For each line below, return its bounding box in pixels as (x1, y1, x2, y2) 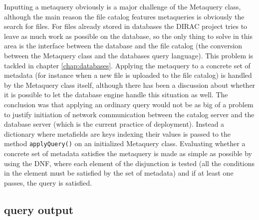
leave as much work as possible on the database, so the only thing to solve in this (4, 30, 253, 41)
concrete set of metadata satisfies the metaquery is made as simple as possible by (4, 148, 252, 158)
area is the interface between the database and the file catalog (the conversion (4, 40, 243, 51)
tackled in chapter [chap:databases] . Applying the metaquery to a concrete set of (4, 60, 251, 70)
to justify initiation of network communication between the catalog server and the (4, 109, 255, 119)
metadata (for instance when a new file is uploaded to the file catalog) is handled (4, 70, 252, 80)
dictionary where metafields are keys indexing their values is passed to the (4, 128, 231, 139)
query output (4, 202, 74, 217)
